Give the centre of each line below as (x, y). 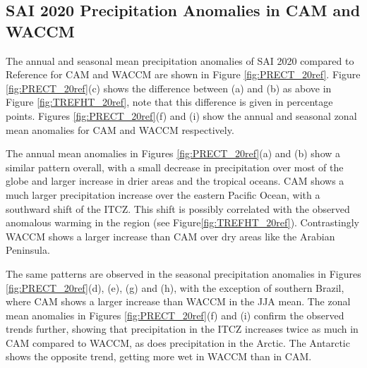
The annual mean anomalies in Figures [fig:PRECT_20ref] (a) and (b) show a (173, 153)
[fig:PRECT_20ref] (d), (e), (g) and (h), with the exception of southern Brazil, (175, 287)
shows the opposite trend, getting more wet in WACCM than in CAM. (159, 356)
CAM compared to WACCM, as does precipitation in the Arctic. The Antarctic (178, 342)
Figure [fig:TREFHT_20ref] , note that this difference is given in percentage (169, 102)
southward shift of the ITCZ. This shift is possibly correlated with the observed (178, 208)
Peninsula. (28, 250)
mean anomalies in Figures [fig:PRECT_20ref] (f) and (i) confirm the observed (175, 315)
